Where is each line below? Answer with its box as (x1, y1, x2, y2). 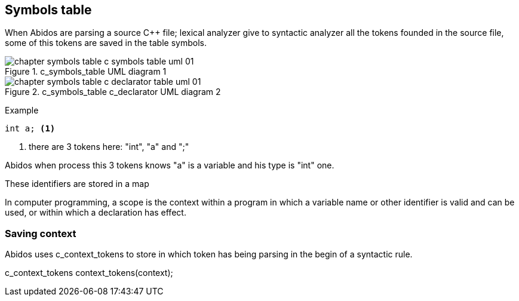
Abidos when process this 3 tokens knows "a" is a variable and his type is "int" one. (5, 160, 334, 171)
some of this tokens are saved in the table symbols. (5, 38, 207, 48)
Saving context (5, 227, 76, 239)
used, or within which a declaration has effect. (5, 207, 186, 218)
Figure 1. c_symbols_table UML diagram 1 (5, 66, 167, 77)
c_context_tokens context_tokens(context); (5, 268, 173, 278)
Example (5, 105, 39, 116)
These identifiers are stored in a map (5, 179, 149, 189)
